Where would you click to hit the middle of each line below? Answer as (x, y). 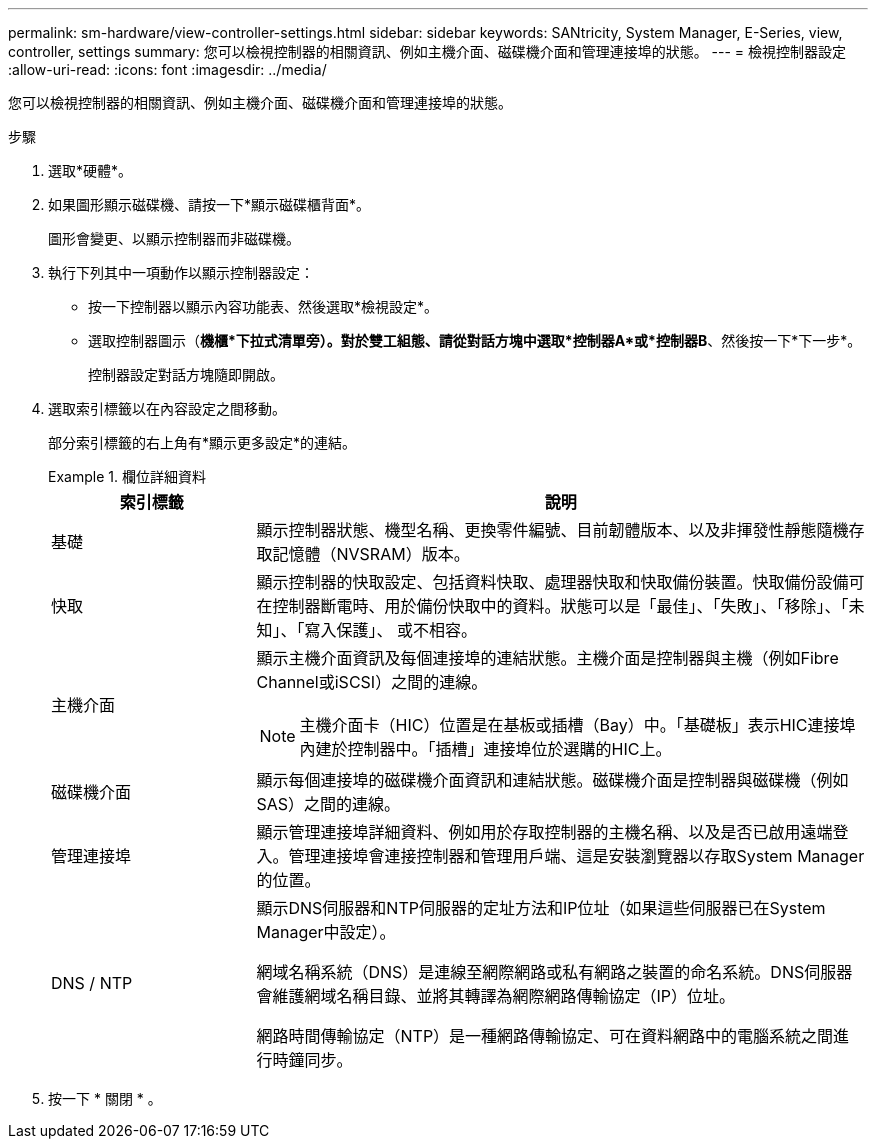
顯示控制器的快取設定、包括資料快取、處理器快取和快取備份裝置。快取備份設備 (552, 582)
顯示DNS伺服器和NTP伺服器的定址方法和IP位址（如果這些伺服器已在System (541, 908)
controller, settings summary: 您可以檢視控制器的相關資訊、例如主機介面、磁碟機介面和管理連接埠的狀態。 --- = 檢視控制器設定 (427, 51)
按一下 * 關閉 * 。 (105, 1098)
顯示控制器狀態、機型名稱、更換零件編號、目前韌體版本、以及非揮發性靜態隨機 (552, 530)
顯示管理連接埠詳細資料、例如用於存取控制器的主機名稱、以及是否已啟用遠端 (544, 832)
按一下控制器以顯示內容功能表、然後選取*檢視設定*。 (263, 306)
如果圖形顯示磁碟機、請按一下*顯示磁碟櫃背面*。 (209, 204)
